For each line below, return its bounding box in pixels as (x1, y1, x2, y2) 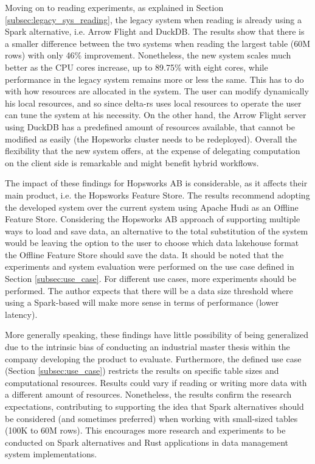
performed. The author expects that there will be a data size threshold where (5, 284, 293, 297)
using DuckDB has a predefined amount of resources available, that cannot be (5, 120, 296, 133)
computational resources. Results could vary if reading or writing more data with (5, 376, 307, 388)
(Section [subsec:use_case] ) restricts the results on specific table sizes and (5, 364, 279, 377)
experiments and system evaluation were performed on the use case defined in (5, 260, 294, 273)
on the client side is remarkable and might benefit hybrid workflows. (5, 156, 259, 169)
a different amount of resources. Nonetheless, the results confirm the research (5, 388, 292, 401)
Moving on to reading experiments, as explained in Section (5, 1, 224, 13)
